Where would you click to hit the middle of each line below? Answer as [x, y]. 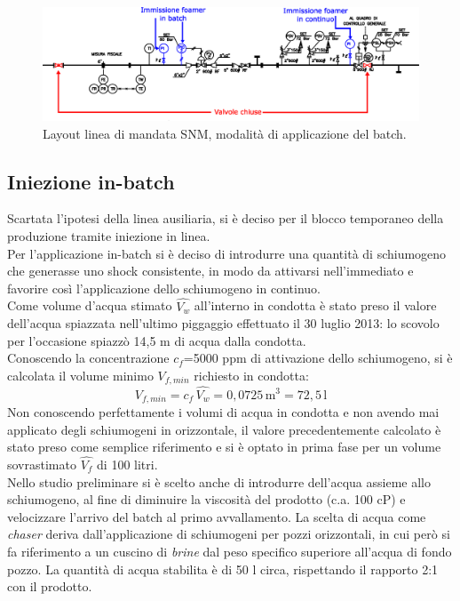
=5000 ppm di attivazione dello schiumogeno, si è [318, 358]
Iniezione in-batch [91, 181]
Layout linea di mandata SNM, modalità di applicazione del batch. [225, 133]
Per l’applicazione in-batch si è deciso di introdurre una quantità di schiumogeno [227, 253]
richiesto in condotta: [251, 375]
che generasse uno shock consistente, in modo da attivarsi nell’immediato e [210, 271]
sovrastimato [42, 465]
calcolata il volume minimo [80, 375]
